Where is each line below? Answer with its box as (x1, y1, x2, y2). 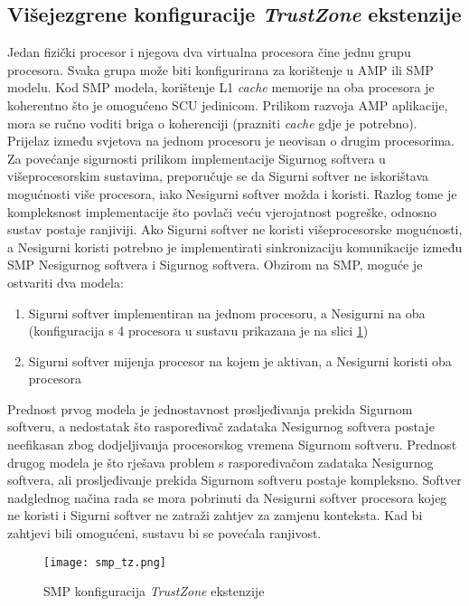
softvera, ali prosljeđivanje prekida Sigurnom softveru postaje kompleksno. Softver (7, 470, 462, 489)
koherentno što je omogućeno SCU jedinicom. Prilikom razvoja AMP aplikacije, (7, 95, 448, 114)
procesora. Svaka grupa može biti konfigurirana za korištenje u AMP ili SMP (7, 60, 434, 79)
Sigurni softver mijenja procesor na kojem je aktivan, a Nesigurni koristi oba (28, 351, 452, 370)
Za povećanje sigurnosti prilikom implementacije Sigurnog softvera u (7, 148, 386, 167)
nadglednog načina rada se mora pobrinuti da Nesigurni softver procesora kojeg (7, 488, 447, 507)
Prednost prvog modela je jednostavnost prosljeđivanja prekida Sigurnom (7, 399, 413, 418)
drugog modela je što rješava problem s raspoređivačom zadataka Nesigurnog (7, 452, 434, 471)
